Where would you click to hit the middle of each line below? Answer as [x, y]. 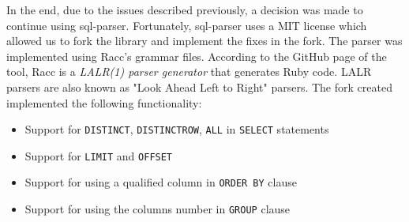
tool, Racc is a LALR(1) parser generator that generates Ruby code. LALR [189, 71]
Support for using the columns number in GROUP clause [158, 209]
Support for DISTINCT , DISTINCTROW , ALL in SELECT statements [177, 129]
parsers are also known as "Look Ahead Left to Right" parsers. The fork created [199, 87]
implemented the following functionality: [104, 102]
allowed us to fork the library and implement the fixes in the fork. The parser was [204, 41]
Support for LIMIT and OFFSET [99, 155]
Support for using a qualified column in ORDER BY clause [161, 182]
